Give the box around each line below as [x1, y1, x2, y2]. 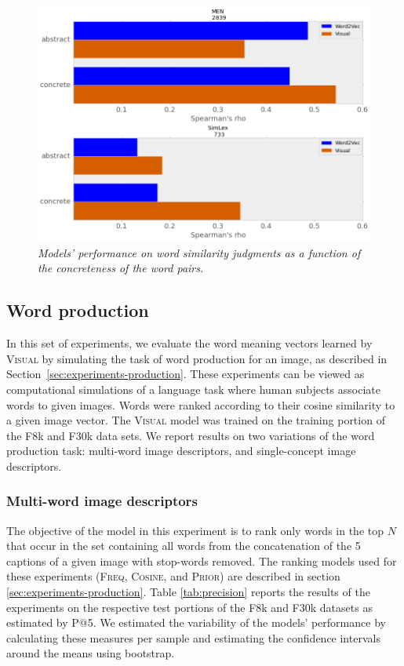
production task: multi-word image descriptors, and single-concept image [6, 442, 356, 459]
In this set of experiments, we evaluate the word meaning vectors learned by [6, 335, 373, 351]
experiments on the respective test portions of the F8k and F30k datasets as [6, 599, 373, 615]
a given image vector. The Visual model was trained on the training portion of [6, 412, 385, 428]
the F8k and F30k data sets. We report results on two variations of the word [6, 427, 375, 443]
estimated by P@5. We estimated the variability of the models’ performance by [6, 614, 386, 631]
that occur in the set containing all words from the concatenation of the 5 [6, 537, 361, 554]
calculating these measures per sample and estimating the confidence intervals [6, 629, 380, 646]
